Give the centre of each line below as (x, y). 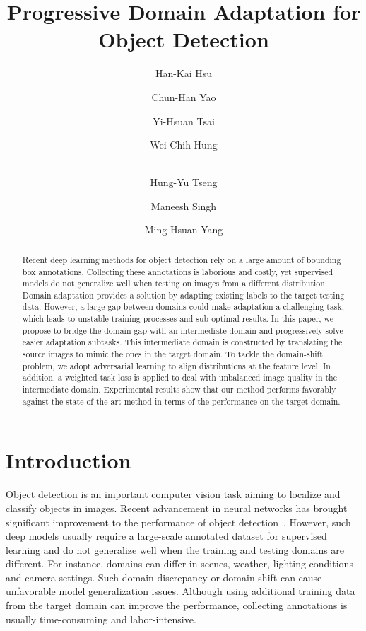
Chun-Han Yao (184, 97)
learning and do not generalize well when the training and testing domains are (175, 549)
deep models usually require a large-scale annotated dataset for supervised (166, 536)
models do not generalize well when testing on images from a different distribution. (175, 283)
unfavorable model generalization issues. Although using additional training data (181, 591)
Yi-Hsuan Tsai (184, 121)
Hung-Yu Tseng (184, 182)
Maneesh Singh (184, 205)
